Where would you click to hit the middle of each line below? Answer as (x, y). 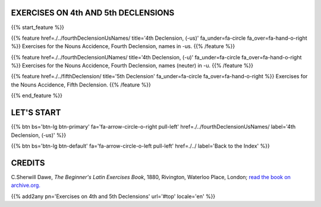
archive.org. (26, 185)
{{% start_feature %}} (38, 27)
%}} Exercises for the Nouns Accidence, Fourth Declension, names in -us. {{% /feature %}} (123, 46)
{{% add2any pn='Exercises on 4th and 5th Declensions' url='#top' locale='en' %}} (113, 196)
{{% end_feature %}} (37, 95)
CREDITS (28, 163)
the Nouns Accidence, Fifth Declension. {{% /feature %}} (81, 85)
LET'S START (36, 113)
